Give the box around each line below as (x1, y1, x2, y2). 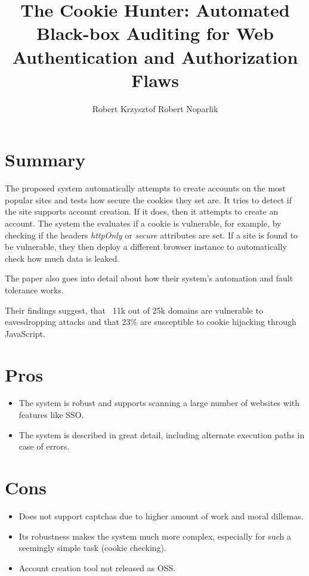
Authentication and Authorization (12, 44, 298, 69)
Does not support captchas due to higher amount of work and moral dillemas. (18, 509, 304, 522)
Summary (5, 147, 86, 172)
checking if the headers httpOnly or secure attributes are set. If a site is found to (5, 228, 298, 241)
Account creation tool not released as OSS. (18, 561, 176, 574)
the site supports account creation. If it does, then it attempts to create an (5, 205, 279, 218)
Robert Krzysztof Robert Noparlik (92, 102, 218, 114)
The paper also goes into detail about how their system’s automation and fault (5, 272, 293, 284)
